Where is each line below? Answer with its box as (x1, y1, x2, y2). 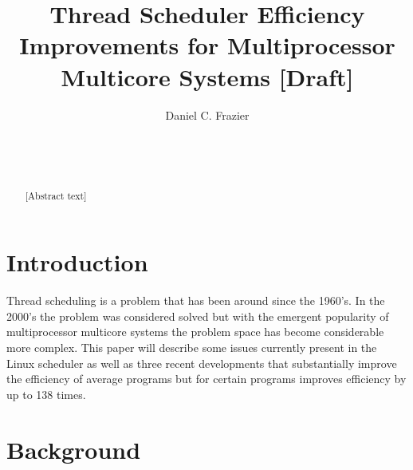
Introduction (6, 246, 148, 278)
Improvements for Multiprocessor (19, 29, 395, 61)
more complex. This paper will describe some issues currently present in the (6, 339, 377, 356)
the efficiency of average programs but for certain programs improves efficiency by (6, 370, 407, 387)
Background (6, 432, 141, 465)
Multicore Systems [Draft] (61, 60, 354, 93)
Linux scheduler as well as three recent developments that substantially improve (6, 354, 397, 371)
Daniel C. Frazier (165, 106, 250, 123)
